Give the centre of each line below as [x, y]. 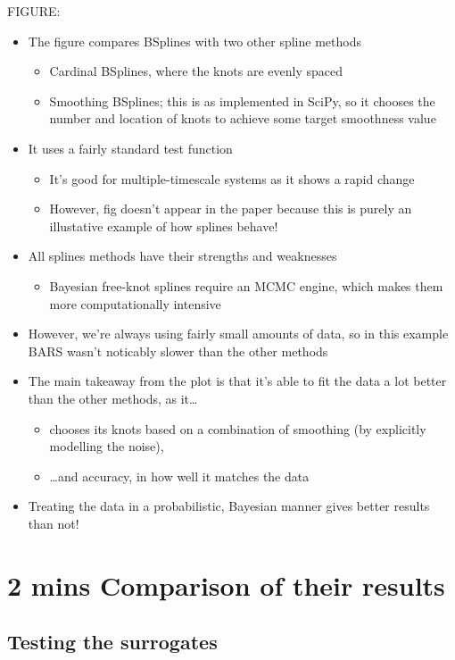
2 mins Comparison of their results [226, 585]
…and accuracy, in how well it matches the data [179, 476]
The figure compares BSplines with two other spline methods [194, 41]
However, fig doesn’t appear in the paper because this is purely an [231, 209]
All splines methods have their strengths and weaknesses [182, 256]
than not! [54, 523]
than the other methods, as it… [113, 398]
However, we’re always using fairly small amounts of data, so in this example [238, 334]
